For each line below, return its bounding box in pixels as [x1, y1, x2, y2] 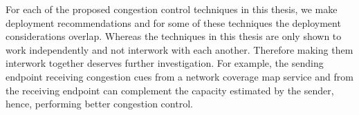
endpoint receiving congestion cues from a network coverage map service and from [6, 69, 353, 83]
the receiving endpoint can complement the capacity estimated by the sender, [6, 83, 334, 97]
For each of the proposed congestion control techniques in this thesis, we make [6, 2, 338, 16]
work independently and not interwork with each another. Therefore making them [6, 42, 353, 56]
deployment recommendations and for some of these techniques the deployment [6, 15, 341, 30]
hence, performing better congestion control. [6, 96, 193, 111]
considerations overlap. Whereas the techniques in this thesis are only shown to [6, 29, 342, 43]
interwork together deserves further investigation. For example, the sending [6, 56, 324, 70]
